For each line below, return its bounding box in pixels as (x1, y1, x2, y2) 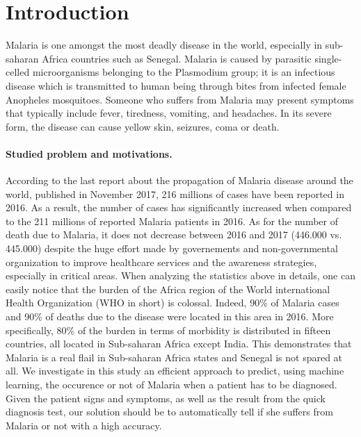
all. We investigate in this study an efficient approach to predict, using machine (6, 363, 344, 378)
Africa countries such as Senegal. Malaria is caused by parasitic (42, 51, 312, 65)
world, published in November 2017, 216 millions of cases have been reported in (6, 186, 344, 201)
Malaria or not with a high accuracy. (6, 418, 162, 432)
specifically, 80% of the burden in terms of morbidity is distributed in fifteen (6, 322, 331, 337)
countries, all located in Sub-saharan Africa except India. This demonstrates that (6, 336, 352, 351)
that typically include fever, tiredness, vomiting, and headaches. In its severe (6, 106, 332, 120)
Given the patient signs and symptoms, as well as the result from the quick (6, 390, 326, 405)
